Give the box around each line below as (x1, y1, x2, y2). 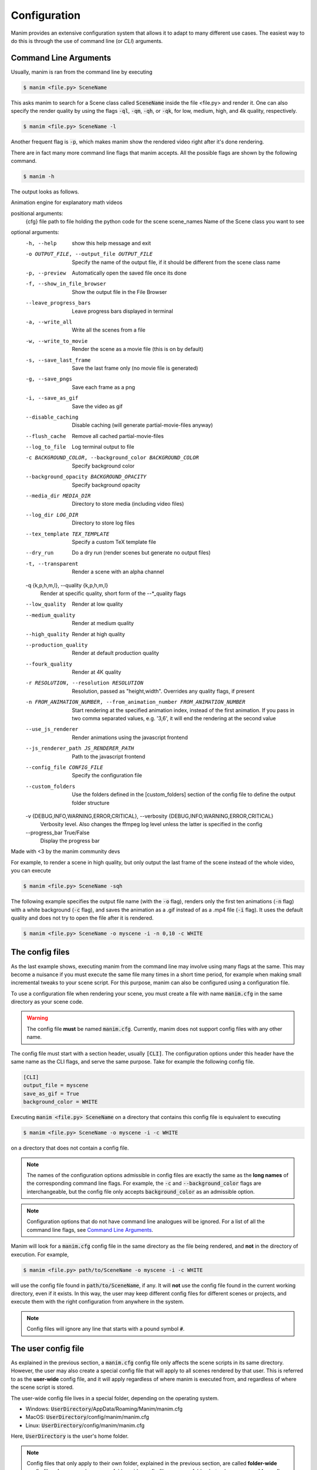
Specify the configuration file (72, 772, 142, 779)
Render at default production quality (72, 650, 160, 657)
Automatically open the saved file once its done (72, 269, 187, 276)
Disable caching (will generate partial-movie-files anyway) (72, 422, 214, 429)
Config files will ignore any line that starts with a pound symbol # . (26, 1325, 185, 1332)
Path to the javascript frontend (72, 753, 146, 760)
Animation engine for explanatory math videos (11, 199, 123, 206)
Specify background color (72, 462, 135, 469)
